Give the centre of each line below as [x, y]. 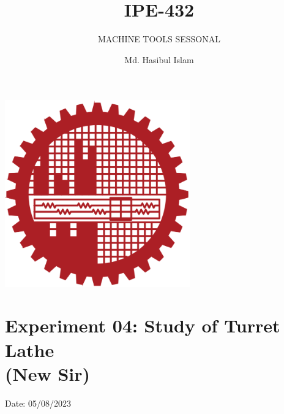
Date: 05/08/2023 [38, 403]
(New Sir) [48, 373]
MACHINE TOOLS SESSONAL [159, 39]
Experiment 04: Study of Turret [143, 325]
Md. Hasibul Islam [159, 59]
